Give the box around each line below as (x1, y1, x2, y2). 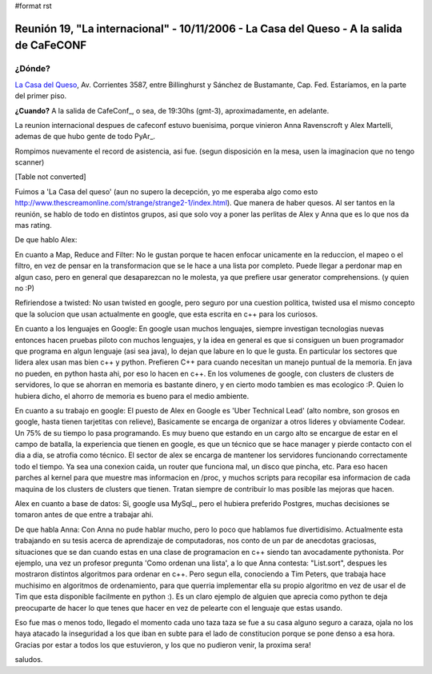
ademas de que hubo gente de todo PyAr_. (14, 132, 156, 142)
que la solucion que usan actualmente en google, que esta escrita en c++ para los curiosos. (14, 309, 318, 319)
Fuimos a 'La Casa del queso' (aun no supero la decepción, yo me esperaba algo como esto (14, 186, 318, 196)
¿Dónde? (14, 63, 51, 74)
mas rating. (14, 221, 52, 230)
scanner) (14, 158, 45, 167)
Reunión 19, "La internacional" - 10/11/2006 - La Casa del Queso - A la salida (14, 22, 403, 35)
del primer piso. (14, 91, 67, 101)
